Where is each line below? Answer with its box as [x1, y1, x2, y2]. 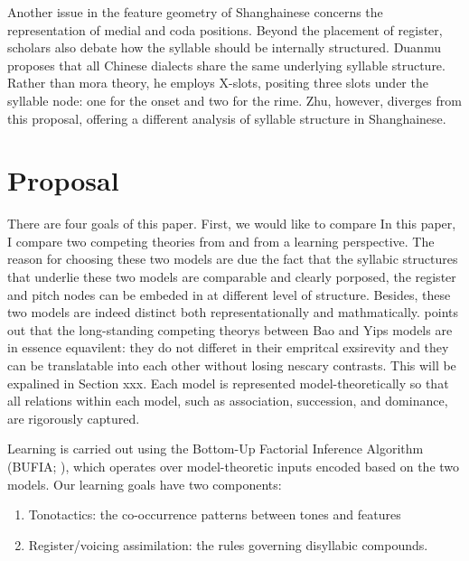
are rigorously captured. [7, 408, 140, 427]
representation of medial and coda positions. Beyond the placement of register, [7, 20, 443, 39]
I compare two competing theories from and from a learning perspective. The [7, 231, 435, 250]
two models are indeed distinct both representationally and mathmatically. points [7, 303, 459, 322]
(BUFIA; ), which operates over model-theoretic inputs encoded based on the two [7, 457, 460, 475]
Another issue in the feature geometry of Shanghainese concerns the [7, 3, 383, 21]
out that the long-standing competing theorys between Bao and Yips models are [7, 320, 453, 339]
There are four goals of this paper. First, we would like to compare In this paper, [7, 214, 456, 233]
